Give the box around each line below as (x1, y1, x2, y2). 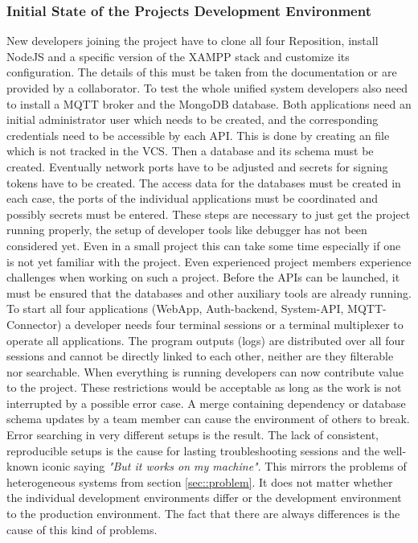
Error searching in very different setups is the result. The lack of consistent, (6, 426, 379, 443)
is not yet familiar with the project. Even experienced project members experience (6, 253, 412, 269)
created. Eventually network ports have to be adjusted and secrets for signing (6, 158, 388, 175)
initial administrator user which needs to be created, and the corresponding (6, 111, 379, 128)
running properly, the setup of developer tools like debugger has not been (6, 221, 367, 238)
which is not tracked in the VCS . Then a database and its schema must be (6, 142, 374, 159)
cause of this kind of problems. (6, 520, 158, 537)
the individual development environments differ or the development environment (6, 489, 402, 506)
